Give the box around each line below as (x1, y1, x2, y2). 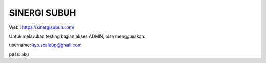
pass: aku (9, 51, 29, 57)
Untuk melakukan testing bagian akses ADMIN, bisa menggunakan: (9, 33, 146, 39)
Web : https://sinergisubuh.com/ (9, 24, 75, 30)
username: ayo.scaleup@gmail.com (9, 42, 82, 48)
